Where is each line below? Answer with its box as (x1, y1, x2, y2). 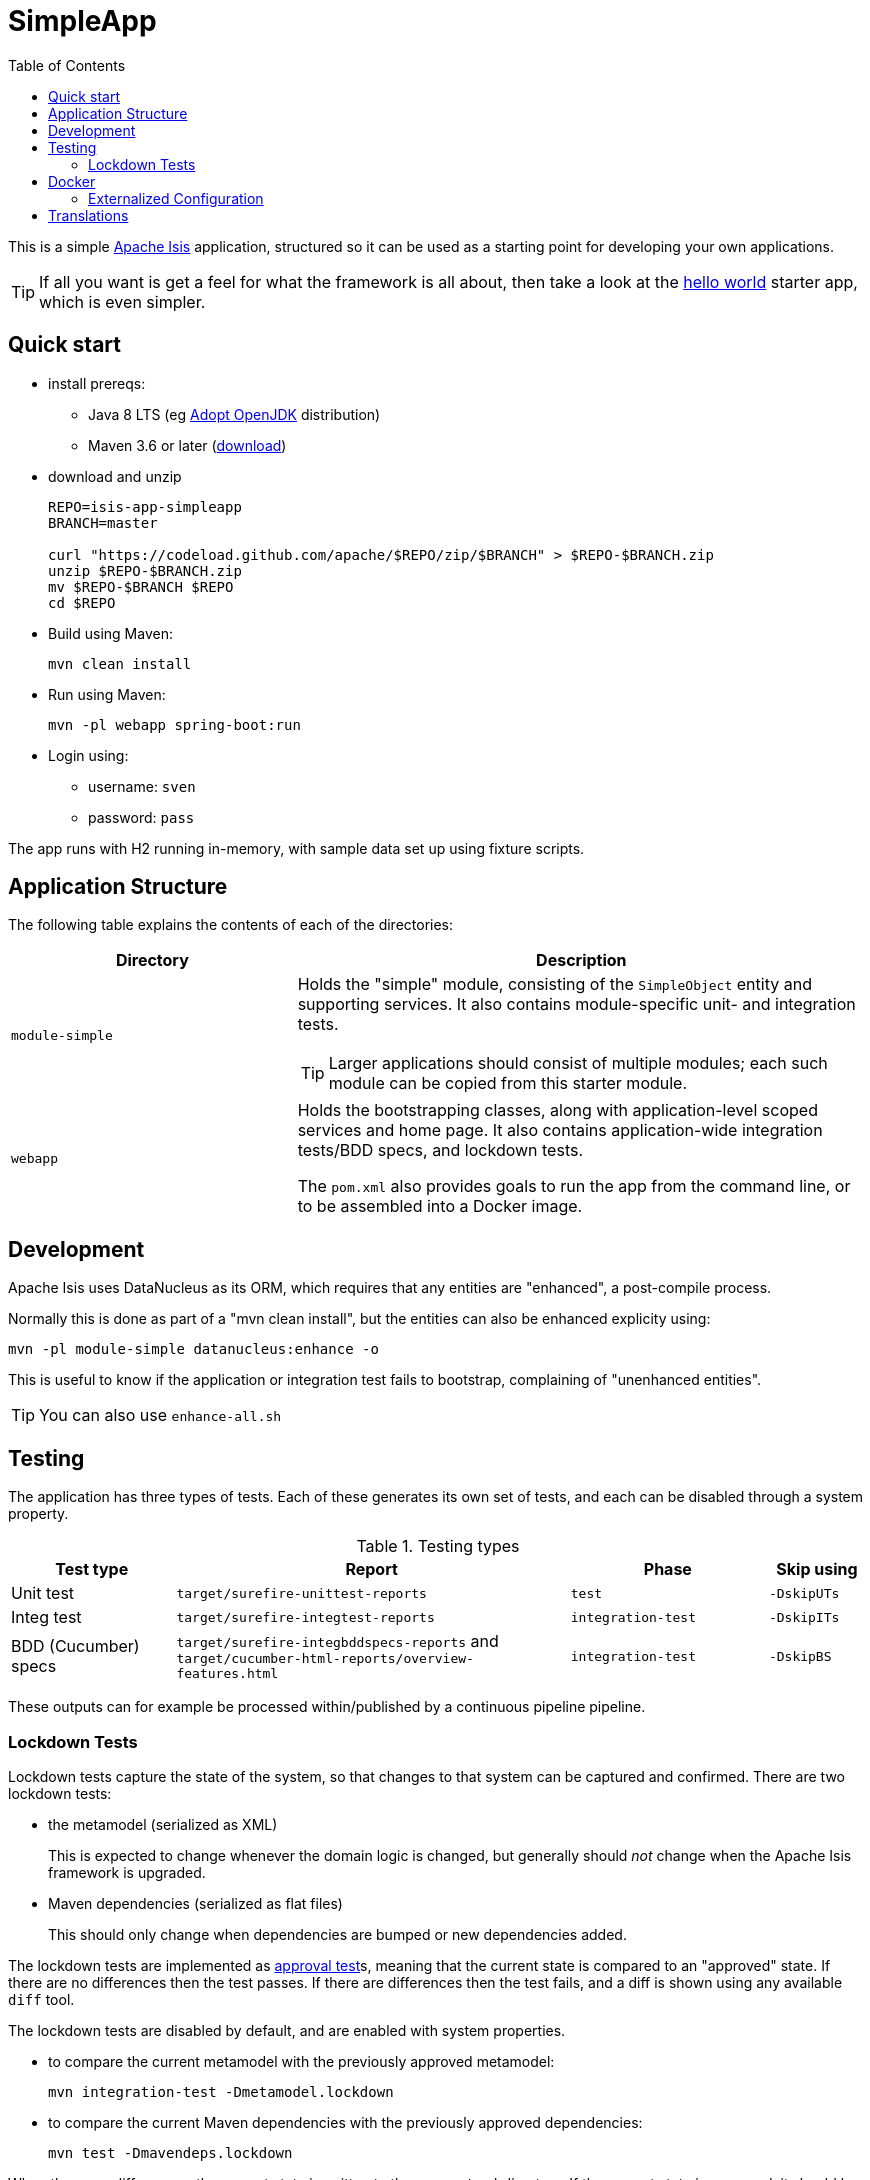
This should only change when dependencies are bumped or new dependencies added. (48, 1925, 627, 1943)
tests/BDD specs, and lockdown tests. (297, 1140, 584, 1161)
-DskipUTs (768, 1585, 840, 1601)
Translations (48, 206, 129, 224)
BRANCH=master (48, 514, 158, 531)
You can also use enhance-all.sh (39, 1405, 282, 1426)
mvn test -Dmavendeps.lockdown (48, 2144, 293, 2161)
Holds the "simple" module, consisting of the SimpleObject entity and (297, 974, 812, 995)
